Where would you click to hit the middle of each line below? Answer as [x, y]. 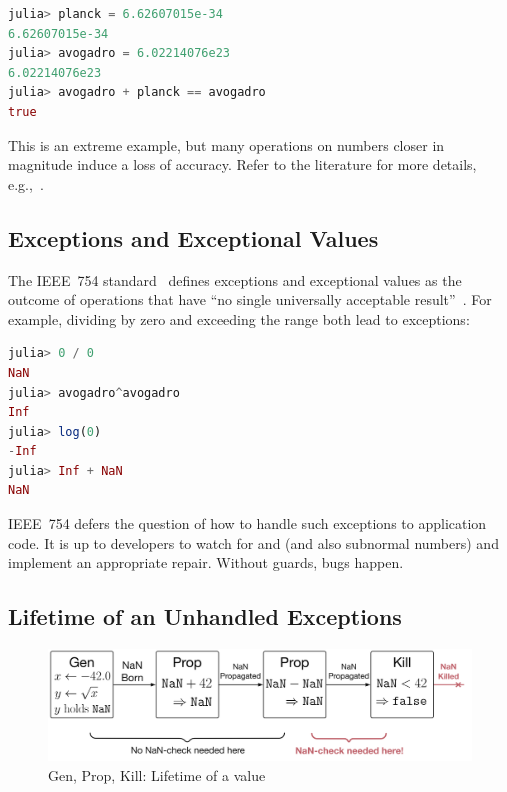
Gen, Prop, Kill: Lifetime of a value [157, 774]
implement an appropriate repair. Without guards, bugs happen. [206, 562]
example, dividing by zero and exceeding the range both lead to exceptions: [239, 318]
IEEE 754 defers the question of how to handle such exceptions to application [247, 523]
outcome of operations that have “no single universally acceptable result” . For [250, 299]
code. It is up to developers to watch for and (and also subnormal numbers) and [253, 542]
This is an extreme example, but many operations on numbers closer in [226, 144]
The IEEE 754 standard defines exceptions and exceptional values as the [235, 279]
